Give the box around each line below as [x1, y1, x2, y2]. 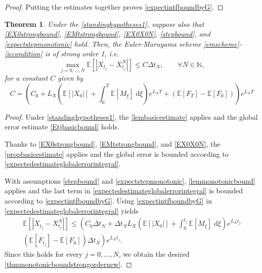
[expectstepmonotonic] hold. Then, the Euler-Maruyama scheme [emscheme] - [5, 38, 242, 49]
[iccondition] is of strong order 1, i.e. [5, 48, 119, 59]
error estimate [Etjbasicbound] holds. [5, 121, 119, 132]
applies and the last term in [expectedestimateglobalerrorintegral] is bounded [5, 185, 243, 196]
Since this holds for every [5, 249, 83, 259]
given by [58, 73, 83, 83]
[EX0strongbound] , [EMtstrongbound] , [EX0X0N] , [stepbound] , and [5, 28, 210, 39]
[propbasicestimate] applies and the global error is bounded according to [5, 148, 229, 159]
